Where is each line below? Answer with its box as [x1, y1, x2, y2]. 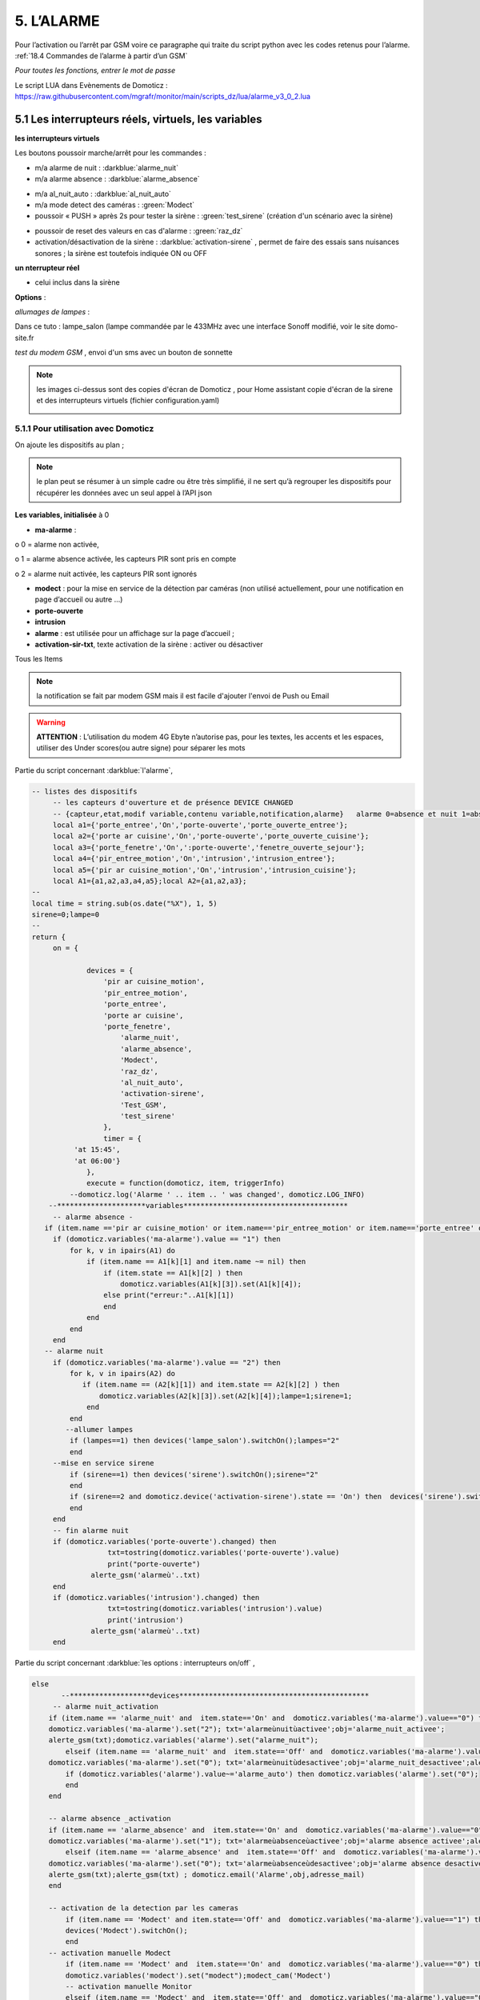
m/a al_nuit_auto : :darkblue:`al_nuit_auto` [34, 189, 172, 198]
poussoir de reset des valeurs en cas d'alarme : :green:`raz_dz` [34, 226, 243, 235]
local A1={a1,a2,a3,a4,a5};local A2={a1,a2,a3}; [52, 876, 247, 886]
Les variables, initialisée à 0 [14, 510, 110, 520]
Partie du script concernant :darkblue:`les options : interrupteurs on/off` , [14, 1658, 255, 1668]
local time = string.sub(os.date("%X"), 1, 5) [31, 898, 218, 908]
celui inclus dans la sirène [34, 278, 120, 287]
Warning [36, 717, 66, 727]
